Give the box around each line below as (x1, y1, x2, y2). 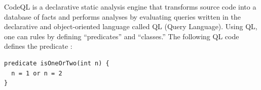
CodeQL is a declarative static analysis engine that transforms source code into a (4, 2, 256, 12)
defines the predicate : (4, 41, 72, 51)
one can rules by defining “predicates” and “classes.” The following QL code (4, 31, 239, 41)
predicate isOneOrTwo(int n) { (4, 59, 109, 67)
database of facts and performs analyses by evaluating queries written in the (4, 11, 241, 22)
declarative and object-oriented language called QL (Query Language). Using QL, (4, 21, 257, 32)
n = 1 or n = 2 (11, 69, 62, 77)
